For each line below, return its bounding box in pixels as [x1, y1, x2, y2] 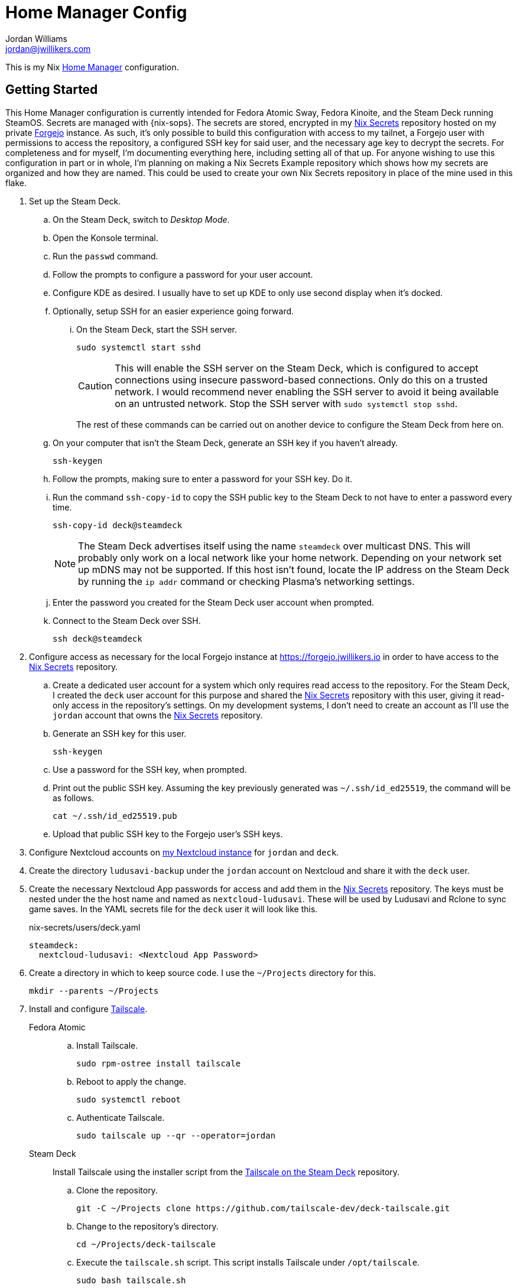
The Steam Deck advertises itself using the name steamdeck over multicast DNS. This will [78, 539, 470, 552]
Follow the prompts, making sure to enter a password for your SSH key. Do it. [53, 473, 353, 484]
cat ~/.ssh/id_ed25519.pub [53, 811, 177, 821]
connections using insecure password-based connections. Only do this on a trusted [115, 373, 488, 386]
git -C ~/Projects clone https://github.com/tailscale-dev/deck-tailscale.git [76, 1203, 450, 1213]
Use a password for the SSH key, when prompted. [53, 764, 247, 775]
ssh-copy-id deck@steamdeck [53, 520, 183, 530]
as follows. [53, 792, 95, 803]
